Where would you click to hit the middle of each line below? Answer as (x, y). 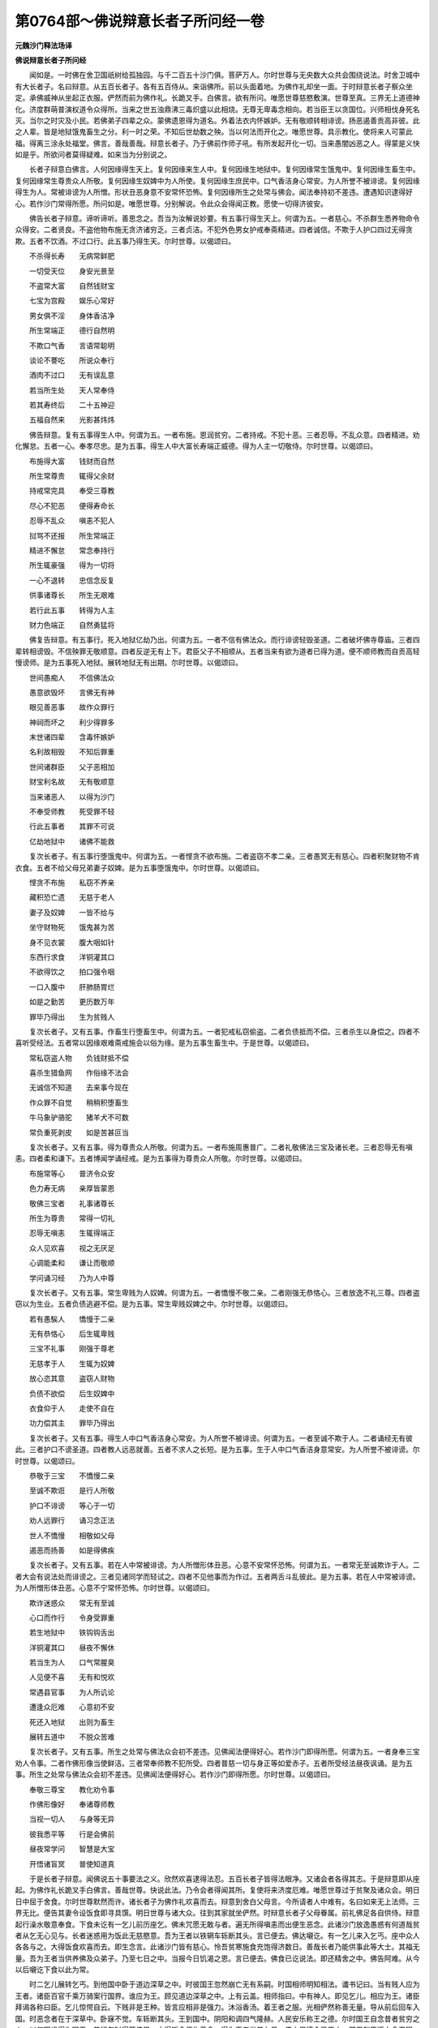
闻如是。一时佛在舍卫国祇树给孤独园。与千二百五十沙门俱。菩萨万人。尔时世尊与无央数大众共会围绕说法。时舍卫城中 (224, 75)
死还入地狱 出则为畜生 (72, 1722)
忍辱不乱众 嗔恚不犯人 (72, 521)
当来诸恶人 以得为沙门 (72, 797)
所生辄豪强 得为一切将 (72, 565)
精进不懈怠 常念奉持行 (72, 550)
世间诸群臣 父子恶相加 (72, 767)
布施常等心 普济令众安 (72, 1173)
